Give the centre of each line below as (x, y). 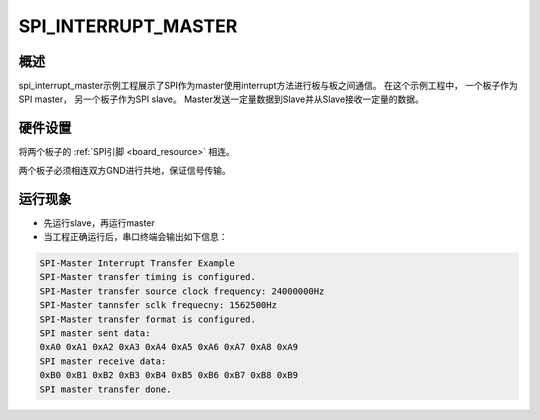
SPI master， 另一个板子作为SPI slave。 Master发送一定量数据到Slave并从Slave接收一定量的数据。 (221, 99)
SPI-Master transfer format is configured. (148, 319)
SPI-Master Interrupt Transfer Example (137, 263)
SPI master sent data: (95, 333)
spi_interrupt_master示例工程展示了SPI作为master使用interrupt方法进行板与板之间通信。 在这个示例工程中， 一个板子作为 (268, 86)
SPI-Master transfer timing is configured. (148, 277)
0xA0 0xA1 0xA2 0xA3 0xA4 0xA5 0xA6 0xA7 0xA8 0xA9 (169, 347)
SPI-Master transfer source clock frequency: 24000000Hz (182, 291)
